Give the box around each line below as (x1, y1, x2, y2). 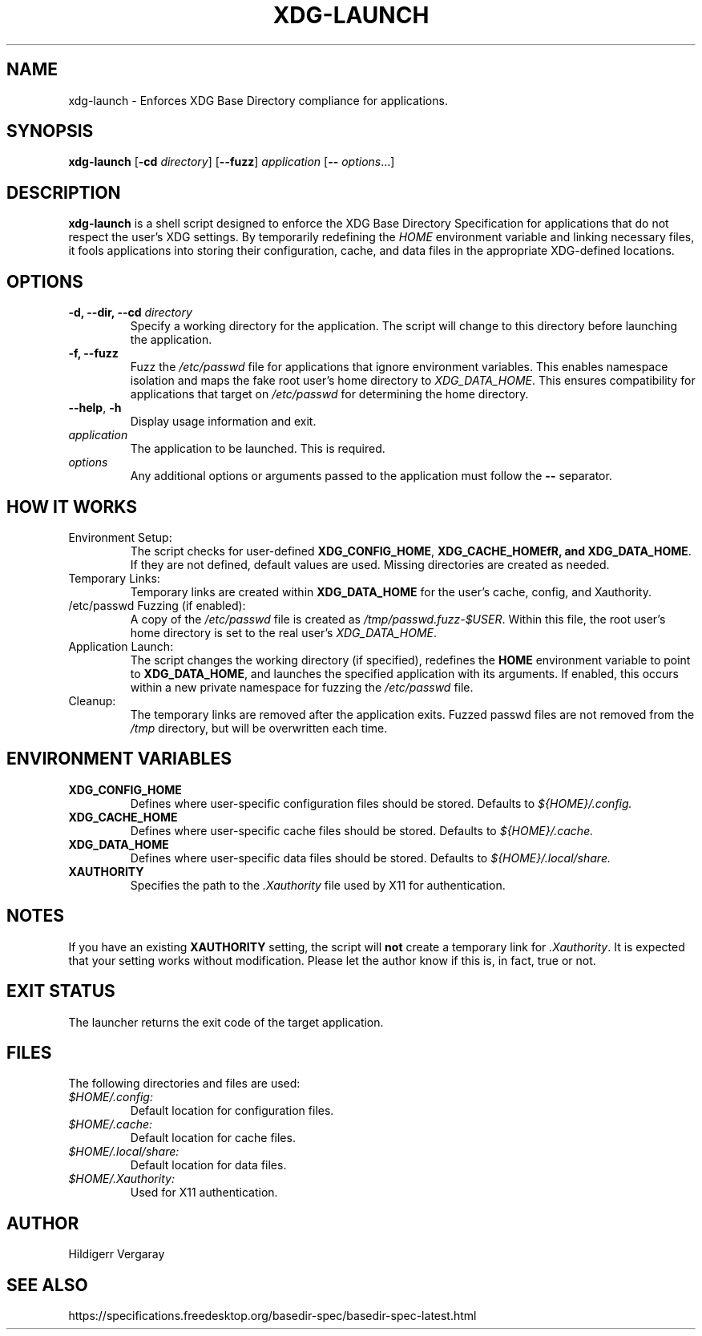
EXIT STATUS (6, 981, 115, 1002)
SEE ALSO (6, 1274, 88, 1295)
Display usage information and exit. (130, 414, 317, 429)
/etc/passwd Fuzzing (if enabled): (68, 598, 246, 612)
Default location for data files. (130, 1158, 287, 1173)
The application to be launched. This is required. (130, 442, 385, 456)
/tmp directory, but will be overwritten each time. (130, 720, 388, 735)
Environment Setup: (68, 530, 172, 544)
